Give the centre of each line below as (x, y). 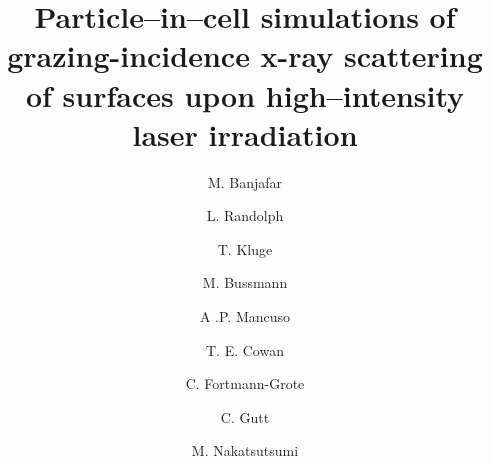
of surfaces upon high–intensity (245, 94)
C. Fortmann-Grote (245, 383)
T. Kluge (245, 248)
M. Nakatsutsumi (245, 450)
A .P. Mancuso (245, 316)
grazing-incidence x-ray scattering (245, 55)
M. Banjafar (245, 181)
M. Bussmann (245, 282)
